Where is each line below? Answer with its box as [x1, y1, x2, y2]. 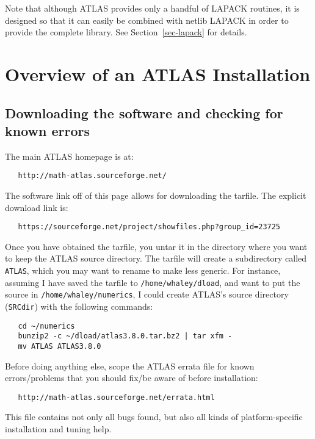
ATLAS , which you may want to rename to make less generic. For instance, [5, 264, 281, 277]
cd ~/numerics [18, 321, 75, 330]
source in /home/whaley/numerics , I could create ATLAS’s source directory [5, 288, 289, 301]
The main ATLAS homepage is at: [5, 149, 134, 162]
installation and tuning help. [5, 423, 112, 435]
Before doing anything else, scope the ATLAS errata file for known [5, 359, 255, 372]
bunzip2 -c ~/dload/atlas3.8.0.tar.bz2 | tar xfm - [18, 332, 233, 341]
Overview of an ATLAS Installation [5, 61, 311, 86]
